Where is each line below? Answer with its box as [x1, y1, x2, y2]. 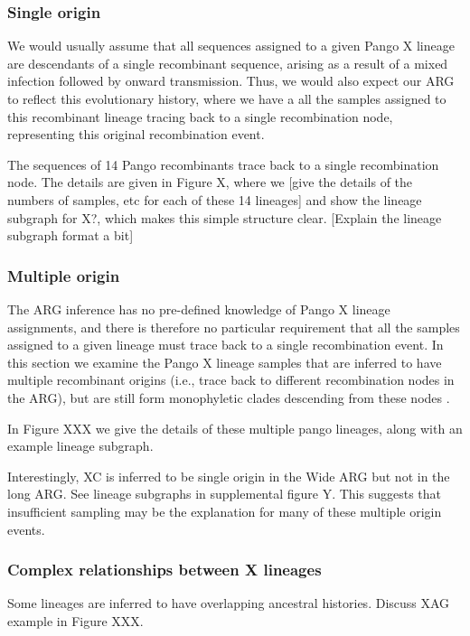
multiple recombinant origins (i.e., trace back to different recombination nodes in [7, 370, 455, 389]
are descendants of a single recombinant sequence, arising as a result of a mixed [7, 53, 448, 72]
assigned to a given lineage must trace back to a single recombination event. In [7, 335, 444, 354]
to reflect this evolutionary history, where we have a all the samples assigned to [7, 89, 446, 108]
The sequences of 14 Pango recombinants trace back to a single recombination [7, 154, 439, 173]
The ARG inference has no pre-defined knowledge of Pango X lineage [7, 299, 390, 318]
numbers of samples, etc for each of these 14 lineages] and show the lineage [7, 190, 422, 209]
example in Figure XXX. [7, 611, 144, 630]
